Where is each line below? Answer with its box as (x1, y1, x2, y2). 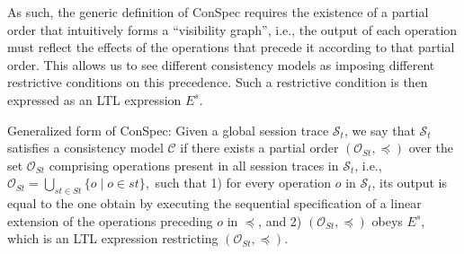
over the (408, 138, 454, 157)
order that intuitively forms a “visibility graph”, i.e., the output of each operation (7, 20, 458, 39)
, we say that (344, 120, 415, 139)
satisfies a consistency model (7, 138, 164, 157)
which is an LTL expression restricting (7, 229, 219, 248)
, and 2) (258, 211, 302, 230)
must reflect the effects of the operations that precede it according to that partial (7, 38, 455, 57)
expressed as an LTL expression (7, 90, 182, 109)
